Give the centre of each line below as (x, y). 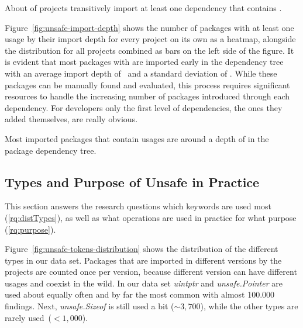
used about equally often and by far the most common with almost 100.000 (140, 294)
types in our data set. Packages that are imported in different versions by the (143, 260)
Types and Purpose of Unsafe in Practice (132, 182)
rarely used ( (28, 317)
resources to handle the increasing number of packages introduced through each (147, 96)
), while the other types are (249, 306)
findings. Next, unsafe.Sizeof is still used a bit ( (89, 306)
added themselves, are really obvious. (71, 119)
